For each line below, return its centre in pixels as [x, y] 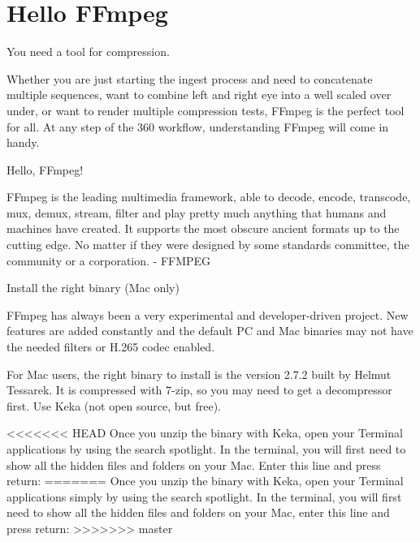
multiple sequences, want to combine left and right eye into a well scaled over [199, 95]
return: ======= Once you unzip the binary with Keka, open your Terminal [205, 481]
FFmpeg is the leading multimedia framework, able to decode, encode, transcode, [209, 197]
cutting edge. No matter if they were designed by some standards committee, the [208, 245]
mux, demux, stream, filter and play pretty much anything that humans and [197, 212]
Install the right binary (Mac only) [93, 288]
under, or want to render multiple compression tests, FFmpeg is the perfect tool [206, 110]
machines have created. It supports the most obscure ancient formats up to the [203, 228]
